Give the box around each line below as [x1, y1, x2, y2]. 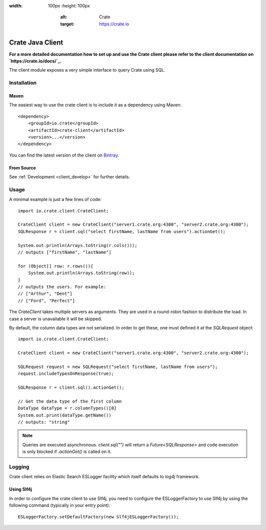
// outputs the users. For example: [18, 284, 106, 289]
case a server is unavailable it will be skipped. [9, 316, 102, 322]
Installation [9, 80, 37, 86]
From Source [9, 164, 36, 170]
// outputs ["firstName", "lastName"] [18, 249, 112, 255]
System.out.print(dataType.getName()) [18, 412, 112, 418]
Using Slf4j [9, 487, 32, 492]
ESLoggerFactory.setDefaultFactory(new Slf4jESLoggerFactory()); [18, 514, 179, 520]
